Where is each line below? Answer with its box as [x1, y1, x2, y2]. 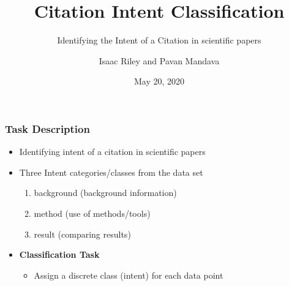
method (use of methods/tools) [34, 206, 151, 219]
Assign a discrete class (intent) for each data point [34, 268, 223, 281]
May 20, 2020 [133, 75, 185, 88]
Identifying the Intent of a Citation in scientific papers [57, 34, 261, 47]
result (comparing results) [34, 227, 131, 240]
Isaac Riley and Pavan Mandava [99, 54, 220, 67]
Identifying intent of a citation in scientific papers [19, 145, 206, 158]
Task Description [5, 121, 90, 136]
